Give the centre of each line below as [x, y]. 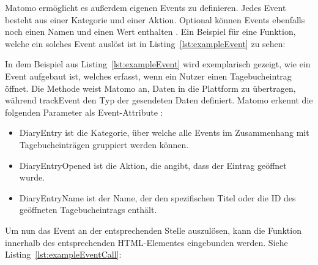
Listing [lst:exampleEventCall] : [63, 254]
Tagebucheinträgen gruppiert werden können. [104, 144]
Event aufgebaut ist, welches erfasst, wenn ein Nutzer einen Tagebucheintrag [148, 76]
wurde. [32, 177]
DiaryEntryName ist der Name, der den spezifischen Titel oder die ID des [157, 197]
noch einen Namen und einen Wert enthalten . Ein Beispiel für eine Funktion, [150, 32]
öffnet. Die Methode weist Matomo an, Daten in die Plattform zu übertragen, [150, 88]
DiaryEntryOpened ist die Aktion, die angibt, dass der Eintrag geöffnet [153, 165]
